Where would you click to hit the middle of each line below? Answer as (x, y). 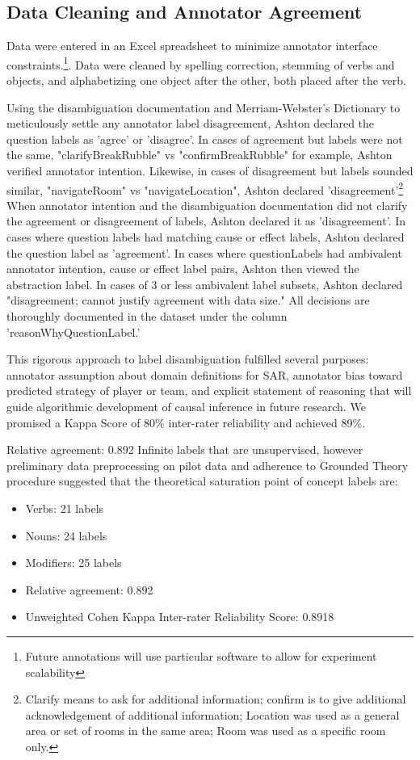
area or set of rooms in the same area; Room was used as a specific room (206, 731)
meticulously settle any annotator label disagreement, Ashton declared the (191, 123)
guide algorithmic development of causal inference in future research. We (186, 406)
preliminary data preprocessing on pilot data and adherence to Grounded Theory (208, 465)
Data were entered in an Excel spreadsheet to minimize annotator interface (192, 46)
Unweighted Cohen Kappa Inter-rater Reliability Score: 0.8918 (180, 617)
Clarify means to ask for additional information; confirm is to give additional (216, 699)
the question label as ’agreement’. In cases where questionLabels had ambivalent (204, 252)
